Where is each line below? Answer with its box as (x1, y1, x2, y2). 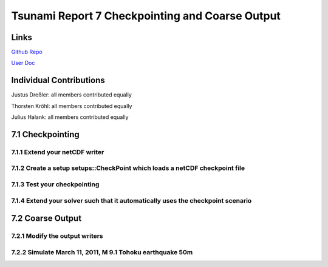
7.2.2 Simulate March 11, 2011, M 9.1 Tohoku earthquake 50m (11, 248, 193, 256)
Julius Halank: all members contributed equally (11, 113, 129, 121)
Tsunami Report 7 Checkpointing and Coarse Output (11, 9, 281, 22)
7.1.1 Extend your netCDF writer (11, 147, 104, 156)
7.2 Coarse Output (11, 213, 82, 224)
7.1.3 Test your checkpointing (11, 180, 100, 189)
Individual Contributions (11, 75, 106, 86)
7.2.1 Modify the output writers (11, 232, 103, 240)
